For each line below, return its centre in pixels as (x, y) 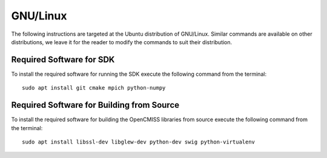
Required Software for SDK (63, 60)
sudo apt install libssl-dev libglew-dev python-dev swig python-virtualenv (139, 142)
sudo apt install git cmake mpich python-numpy (94, 88)
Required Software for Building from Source (95, 105)
